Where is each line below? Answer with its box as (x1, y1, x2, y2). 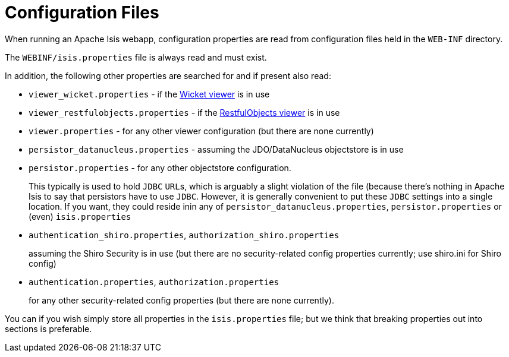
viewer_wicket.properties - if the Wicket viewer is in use (29, 89, 270, 99)
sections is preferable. (5, 323, 92, 334)
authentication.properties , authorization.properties (29, 276, 279, 287)
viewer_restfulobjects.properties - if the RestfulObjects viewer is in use (29, 107, 340, 118)
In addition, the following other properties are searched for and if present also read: (5, 70, 331, 81)
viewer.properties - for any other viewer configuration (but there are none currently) (29, 125, 374, 136)
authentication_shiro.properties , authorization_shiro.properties (29, 229, 340, 240)
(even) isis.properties (29, 211, 131, 222)
